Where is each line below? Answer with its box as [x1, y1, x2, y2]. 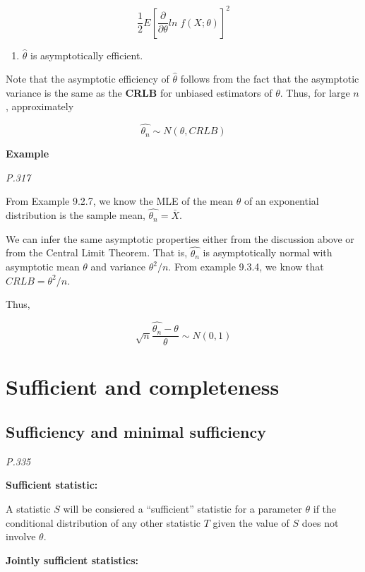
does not [301, 515, 339, 530]
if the [313, 501, 337, 516]
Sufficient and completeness [6, 372, 280, 401]
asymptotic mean [6, 259, 80, 274]
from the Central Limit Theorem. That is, [6, 245, 188, 260]
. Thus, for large [280, 85, 350, 100]
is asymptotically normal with [203, 245, 333, 260]
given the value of [213, 515, 289, 530]
